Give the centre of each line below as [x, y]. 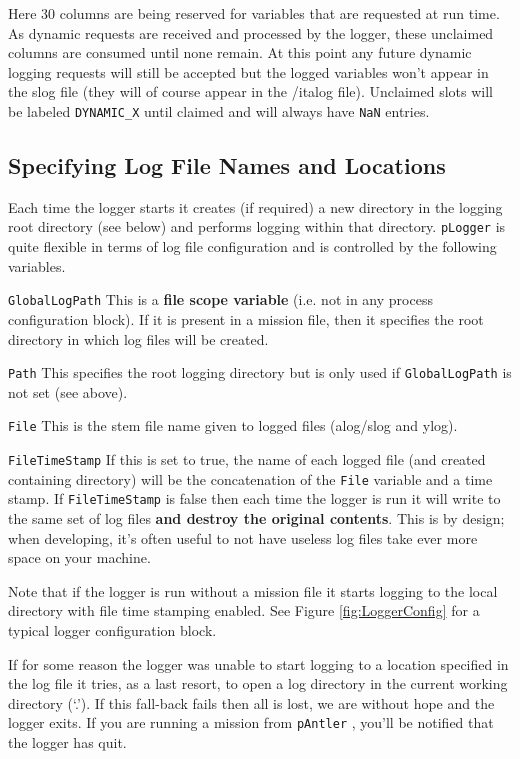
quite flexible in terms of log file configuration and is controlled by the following [252, 246]
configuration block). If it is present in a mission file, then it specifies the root [246, 318]
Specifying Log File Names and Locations [227, 165]
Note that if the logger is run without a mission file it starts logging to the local [253, 590]
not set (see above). [68, 391]
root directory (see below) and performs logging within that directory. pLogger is [257, 226]
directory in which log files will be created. [138, 338]
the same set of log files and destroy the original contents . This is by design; [256, 517]
